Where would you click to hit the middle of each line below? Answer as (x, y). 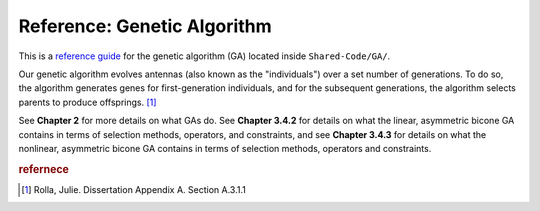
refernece (44, 169)
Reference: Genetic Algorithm (145, 26)
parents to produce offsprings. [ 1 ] (87, 102)
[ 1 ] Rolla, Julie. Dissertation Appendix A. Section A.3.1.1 (134, 189)
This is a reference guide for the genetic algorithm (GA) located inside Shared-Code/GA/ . (204, 56)
